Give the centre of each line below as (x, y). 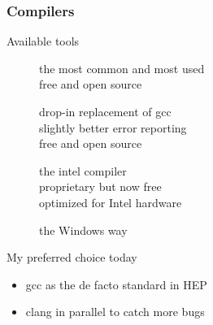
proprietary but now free (100, 186)
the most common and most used (122, 68)
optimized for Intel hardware (111, 202)
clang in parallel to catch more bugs (115, 312)
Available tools (43, 41)
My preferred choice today (72, 257)
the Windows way (83, 230)
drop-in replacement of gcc (105, 111)
